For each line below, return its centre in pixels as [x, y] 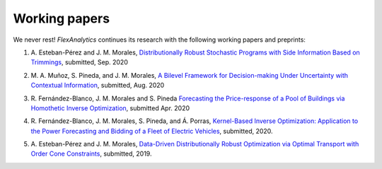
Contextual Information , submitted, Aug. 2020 [98, 86]
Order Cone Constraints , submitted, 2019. [91, 154]
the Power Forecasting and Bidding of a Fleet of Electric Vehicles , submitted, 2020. [152, 131]
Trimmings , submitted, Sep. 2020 [80, 62]
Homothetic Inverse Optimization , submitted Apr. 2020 [110, 108]
